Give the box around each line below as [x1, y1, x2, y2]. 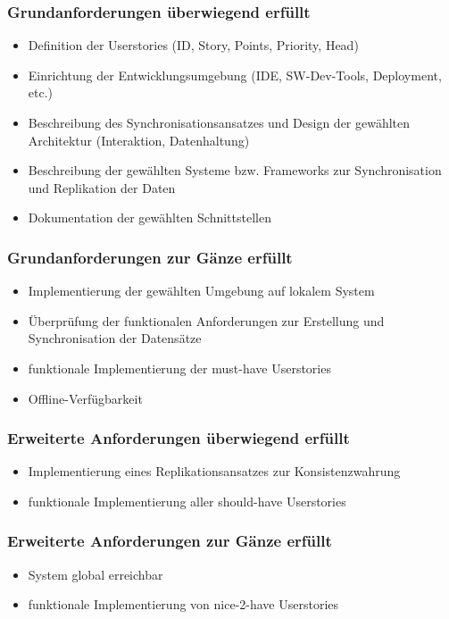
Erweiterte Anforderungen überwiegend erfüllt [7, 427, 350, 449]
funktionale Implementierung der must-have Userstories [28, 358, 331, 377]
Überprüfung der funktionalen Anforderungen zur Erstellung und [28, 311, 385, 330]
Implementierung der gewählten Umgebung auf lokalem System [28, 281, 375, 300]
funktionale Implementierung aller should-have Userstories [28, 491, 346, 510]
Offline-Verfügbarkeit [28, 389, 143, 407]
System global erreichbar [28, 565, 163, 583]
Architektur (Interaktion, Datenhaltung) [28, 130, 250, 149]
